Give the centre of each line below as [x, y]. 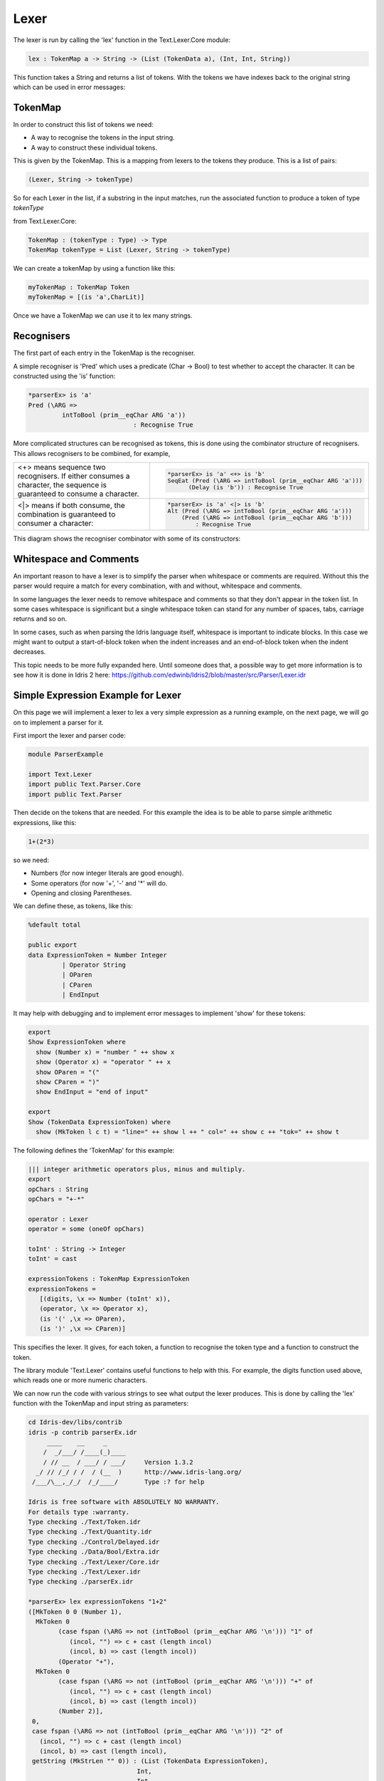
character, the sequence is [62, 485]
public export [53, 945]
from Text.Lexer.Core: [45, 221]
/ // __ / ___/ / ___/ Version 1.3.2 [118, 1462]
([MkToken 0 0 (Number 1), [75, 1611]
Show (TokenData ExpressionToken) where [99, 1122]
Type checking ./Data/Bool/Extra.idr [94, 1552]
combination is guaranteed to [66, 514]
